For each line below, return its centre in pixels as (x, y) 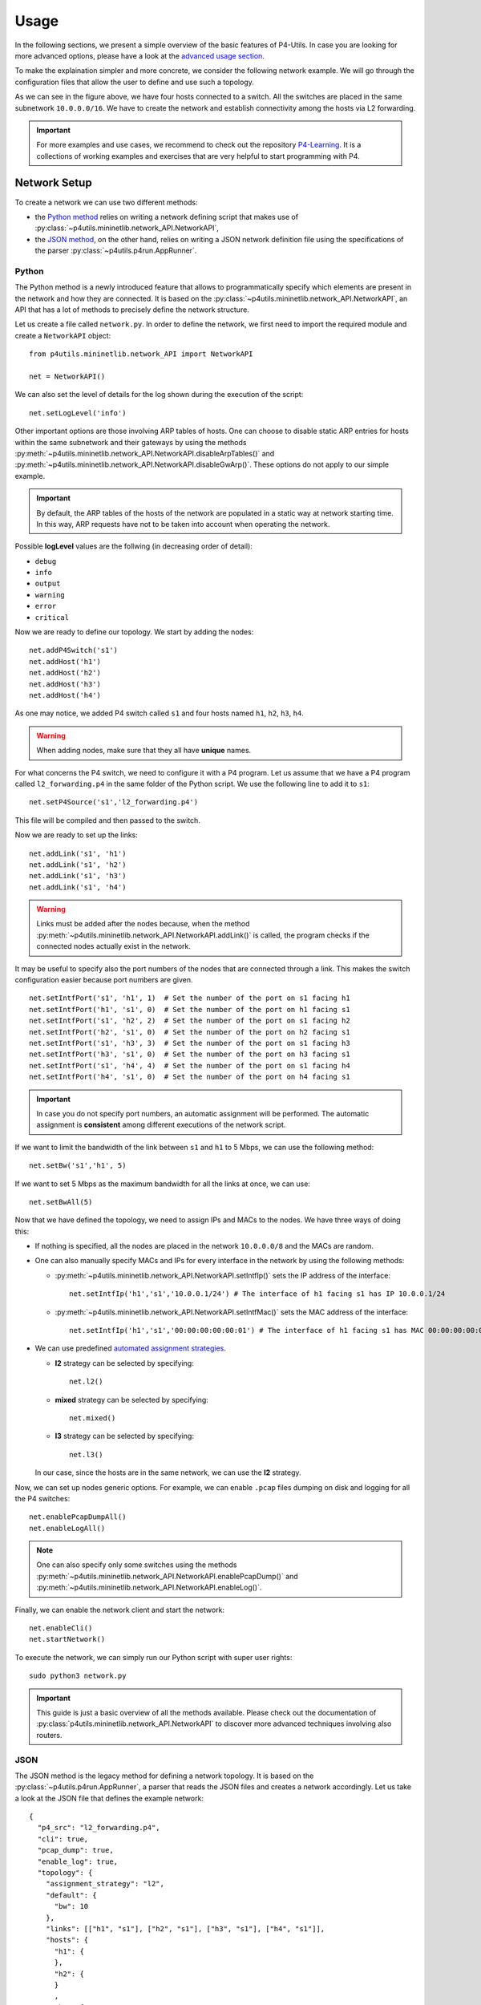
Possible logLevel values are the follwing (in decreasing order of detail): (133, 546)
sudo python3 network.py (78, 1676)
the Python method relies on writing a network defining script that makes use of (167, 217)
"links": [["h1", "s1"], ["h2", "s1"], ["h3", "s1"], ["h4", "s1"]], (185, 1929)
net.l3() (86, 1454)
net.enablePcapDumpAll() (78, 1517)
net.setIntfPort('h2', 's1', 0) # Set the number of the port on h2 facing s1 (190, 1032)
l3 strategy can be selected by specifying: (124, 1436)
